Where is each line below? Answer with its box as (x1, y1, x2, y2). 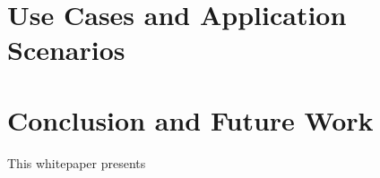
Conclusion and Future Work (7, 101, 374, 138)
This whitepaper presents (7, 153, 146, 172)
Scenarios (7, 31, 125, 68)
